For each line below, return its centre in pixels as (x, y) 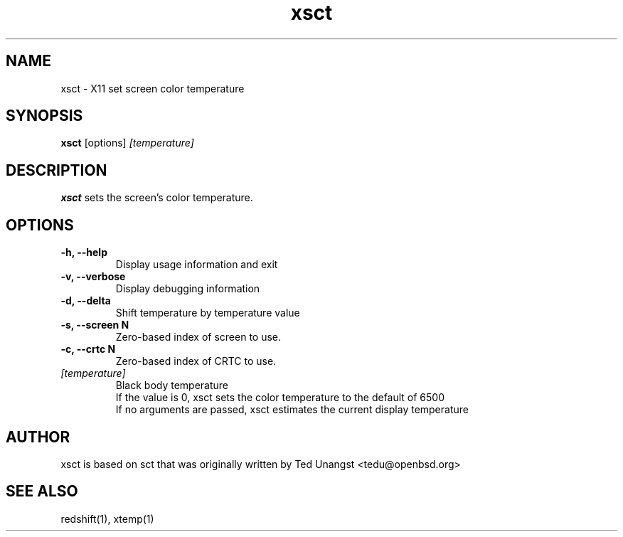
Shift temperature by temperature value (208, 313)
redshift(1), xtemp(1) (107, 519)
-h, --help (84, 252)
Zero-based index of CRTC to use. (196, 361)
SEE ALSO (42, 491)
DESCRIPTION (57, 170)
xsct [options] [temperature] (127, 143)
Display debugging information (188, 289)
